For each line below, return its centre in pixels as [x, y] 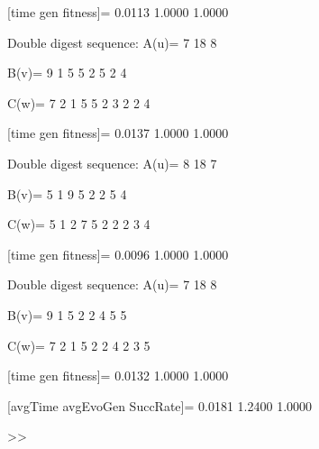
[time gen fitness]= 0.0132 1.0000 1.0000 [118, 376]
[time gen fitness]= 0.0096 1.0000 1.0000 [118, 254]
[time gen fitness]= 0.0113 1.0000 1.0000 [118, 12]
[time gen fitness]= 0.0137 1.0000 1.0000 [118, 133]
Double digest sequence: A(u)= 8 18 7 [112, 163]
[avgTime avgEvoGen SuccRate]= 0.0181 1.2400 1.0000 [160, 405]
